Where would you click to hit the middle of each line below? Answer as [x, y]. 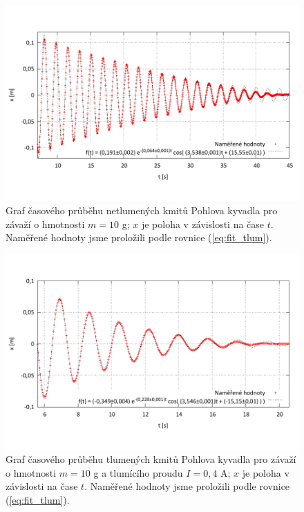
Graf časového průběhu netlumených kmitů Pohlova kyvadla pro [142, 210]
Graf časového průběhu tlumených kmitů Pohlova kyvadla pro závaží [151, 459]
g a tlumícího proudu [138, 472]
